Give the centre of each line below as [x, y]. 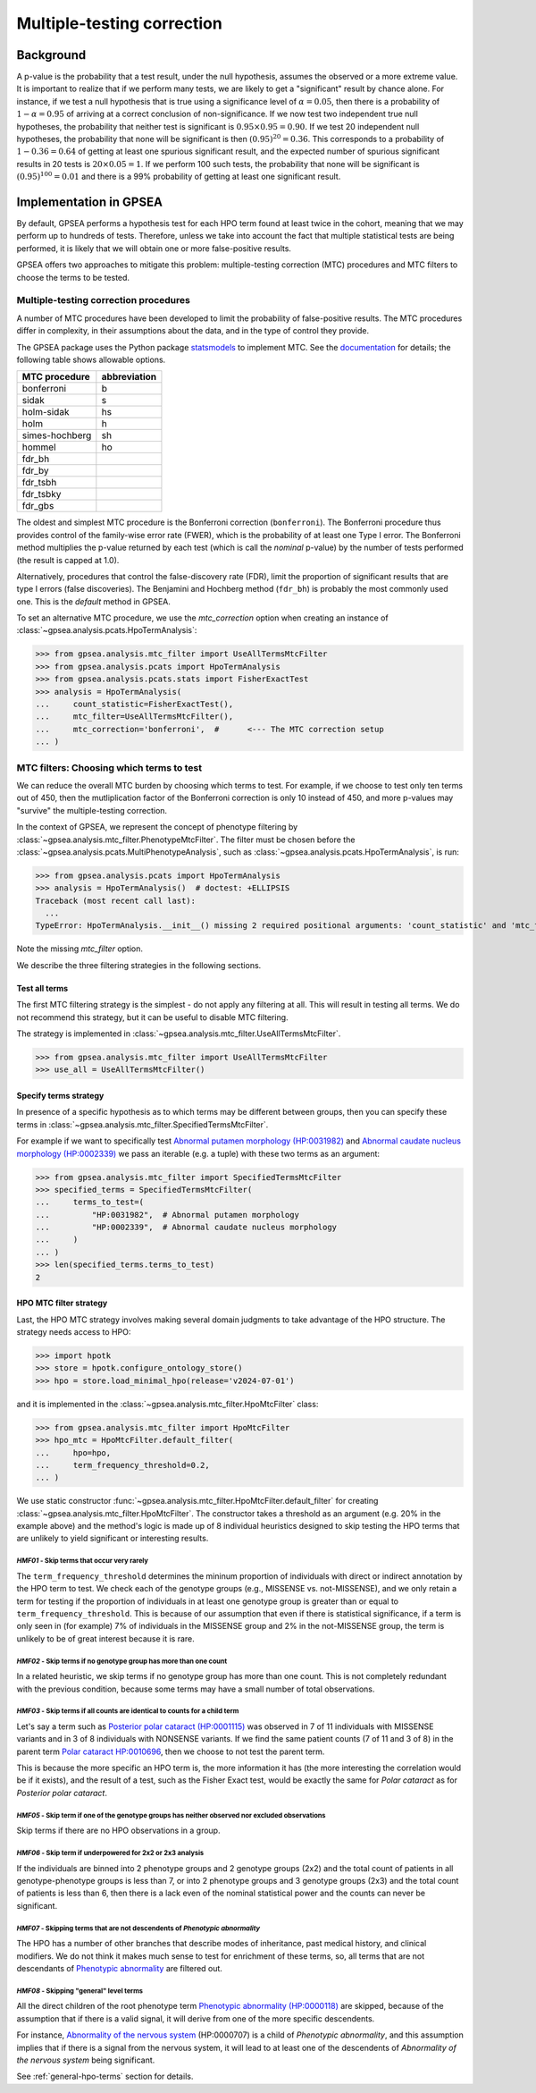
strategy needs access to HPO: [74, 1332]
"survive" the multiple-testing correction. [92, 810]
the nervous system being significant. [86, 2060]
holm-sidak [46, 412]
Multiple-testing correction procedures [104, 300]
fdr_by [35, 471]
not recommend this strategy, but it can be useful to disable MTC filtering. [153, 1017]
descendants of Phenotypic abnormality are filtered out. [120, 1968]
